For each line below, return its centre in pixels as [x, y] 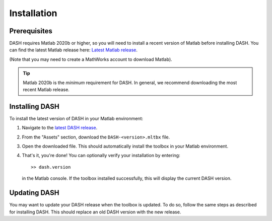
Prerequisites [31, 31]
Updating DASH [34, 193]
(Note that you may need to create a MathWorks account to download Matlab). [91, 59]
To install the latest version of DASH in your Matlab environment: [76, 118]
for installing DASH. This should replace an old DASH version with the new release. [95, 212]
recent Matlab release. [46, 90]
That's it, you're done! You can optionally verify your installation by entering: [101, 156]
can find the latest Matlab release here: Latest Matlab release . [74, 50]
